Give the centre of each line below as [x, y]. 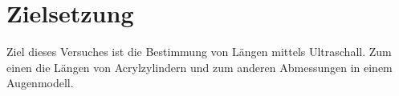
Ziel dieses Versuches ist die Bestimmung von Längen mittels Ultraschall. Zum [199, 52]
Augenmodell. [40, 83]
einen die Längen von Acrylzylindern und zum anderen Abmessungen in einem [199, 67]
